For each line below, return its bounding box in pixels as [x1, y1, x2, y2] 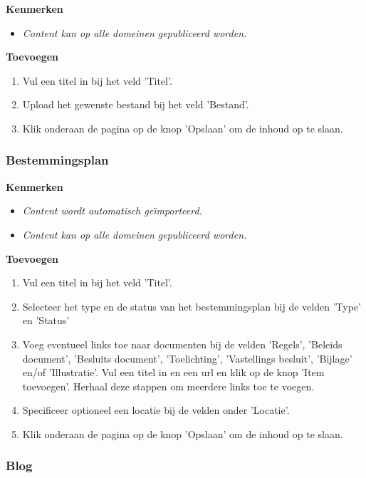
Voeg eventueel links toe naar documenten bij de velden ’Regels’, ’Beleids [22, 336, 343, 351]
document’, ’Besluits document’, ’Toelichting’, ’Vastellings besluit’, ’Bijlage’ [22, 350, 352, 365]
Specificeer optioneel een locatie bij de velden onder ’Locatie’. [22, 402, 290, 417]
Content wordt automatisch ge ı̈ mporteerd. [22, 203, 202, 218]
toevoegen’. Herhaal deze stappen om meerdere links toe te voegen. [22, 378, 315, 393]
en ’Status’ [22, 313, 70, 328]
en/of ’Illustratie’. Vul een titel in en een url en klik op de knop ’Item [22, 365, 325, 380]
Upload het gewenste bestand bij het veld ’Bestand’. [22, 97, 249, 112]
